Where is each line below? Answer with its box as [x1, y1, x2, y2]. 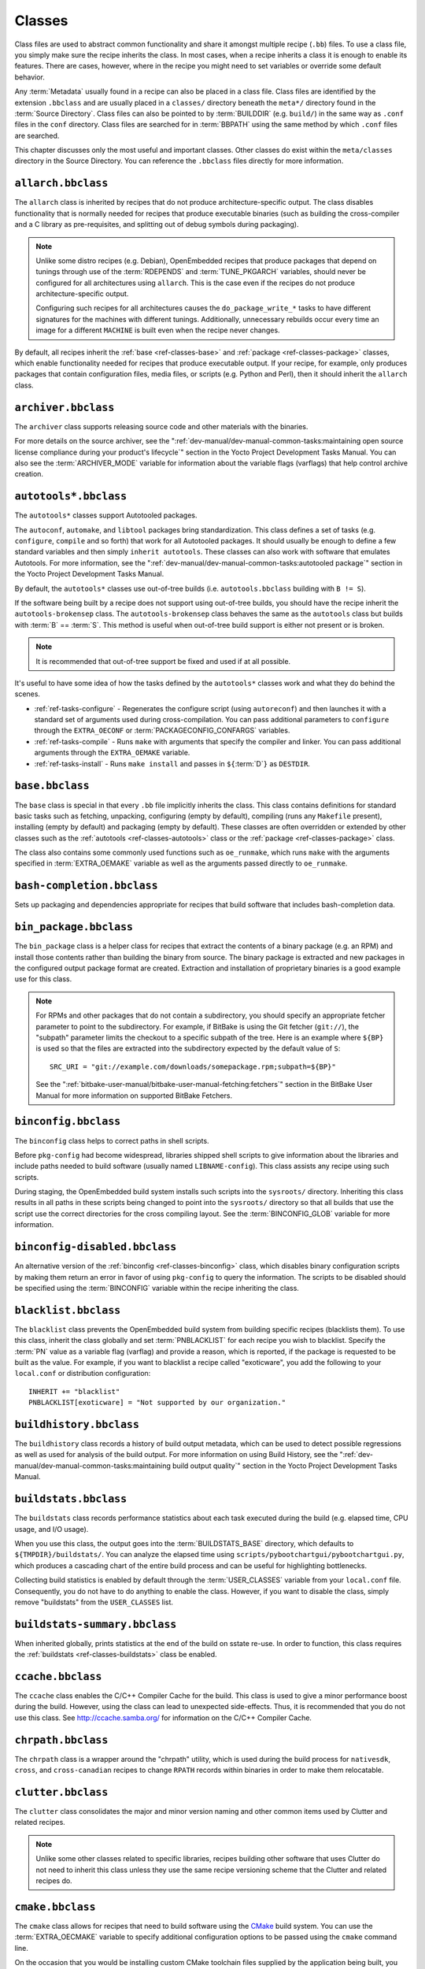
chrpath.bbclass [14, 1734, 109, 1746]
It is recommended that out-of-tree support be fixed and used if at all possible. [35, 656, 291, 666]
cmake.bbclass [14, 1900, 96, 1913]
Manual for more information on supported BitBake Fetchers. [35, 1091, 232, 1100]
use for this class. [14, 974, 72, 984]
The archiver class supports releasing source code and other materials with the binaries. [14, 421, 309, 431]
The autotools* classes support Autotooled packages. [14, 510, 198, 520]
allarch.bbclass [14, 177, 109, 190]
